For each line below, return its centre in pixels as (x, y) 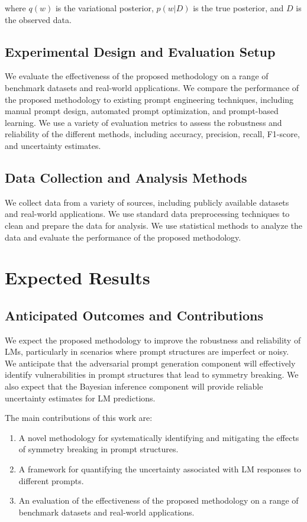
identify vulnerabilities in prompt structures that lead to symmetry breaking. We (152, 375)
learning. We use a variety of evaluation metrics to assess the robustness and (143, 122)
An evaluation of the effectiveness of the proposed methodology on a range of (159, 500)
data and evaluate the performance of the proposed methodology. (123, 237)
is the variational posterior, (104, 8)
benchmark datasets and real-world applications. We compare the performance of (152, 87)
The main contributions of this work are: (79, 418)
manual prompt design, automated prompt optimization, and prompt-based (142, 111)
